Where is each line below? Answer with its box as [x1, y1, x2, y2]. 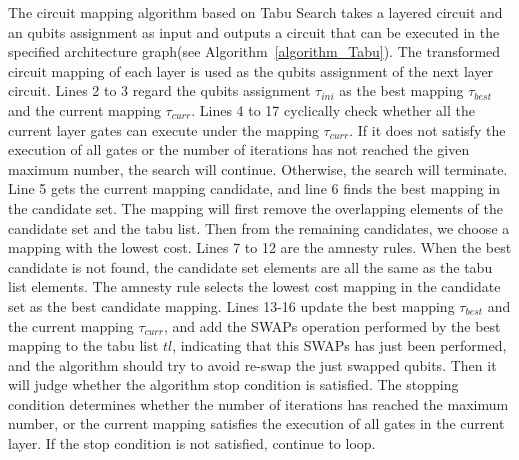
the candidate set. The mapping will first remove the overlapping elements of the [8, 197, 503, 218]
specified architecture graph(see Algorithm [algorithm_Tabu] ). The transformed [8, 41, 501, 62]
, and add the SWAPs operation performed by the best [163, 315, 501, 336]
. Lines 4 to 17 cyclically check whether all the [191, 99, 475, 120]
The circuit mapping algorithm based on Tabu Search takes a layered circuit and [8, 2, 503, 22]
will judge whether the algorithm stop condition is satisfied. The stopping [8, 374, 459, 395]
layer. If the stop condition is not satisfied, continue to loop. [8, 433, 376, 454]
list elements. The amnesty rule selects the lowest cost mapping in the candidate [8, 276, 501, 297]
